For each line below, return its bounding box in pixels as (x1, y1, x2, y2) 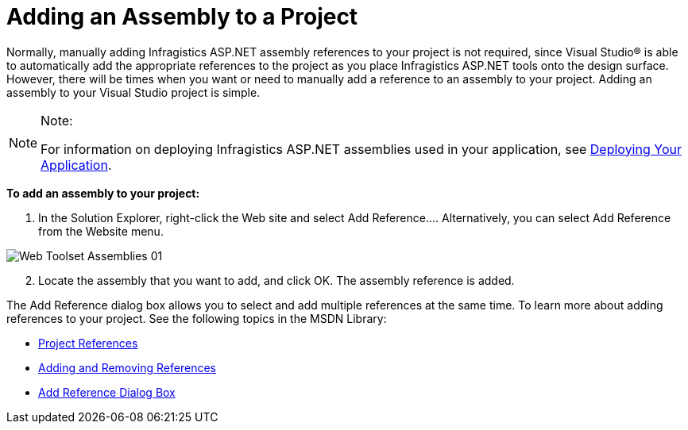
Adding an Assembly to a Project (6, 3, 358, 30)
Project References (38, 336, 138, 350)
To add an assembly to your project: (6, 186, 200, 200)
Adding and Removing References (38, 360, 216, 374)
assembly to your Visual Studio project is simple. (6, 85, 261, 99)
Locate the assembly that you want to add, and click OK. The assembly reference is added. (38, 273, 515, 287)
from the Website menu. (38, 224, 164, 238)
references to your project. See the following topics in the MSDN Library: (6, 311, 387, 325)
